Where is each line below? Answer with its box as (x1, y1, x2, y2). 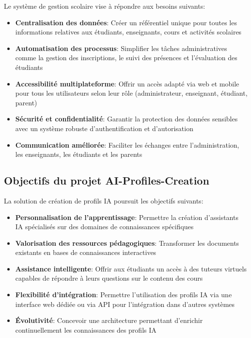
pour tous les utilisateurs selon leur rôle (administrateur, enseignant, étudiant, (15, 88, 248, 98)
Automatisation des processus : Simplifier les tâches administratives (15, 43, 227, 53)
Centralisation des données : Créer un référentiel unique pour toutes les (15, 17, 237, 27)
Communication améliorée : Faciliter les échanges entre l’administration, (15, 139, 239, 150)
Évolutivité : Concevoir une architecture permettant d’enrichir (15, 315, 203, 325)
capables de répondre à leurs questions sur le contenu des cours (15, 273, 203, 283)
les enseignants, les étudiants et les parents (15, 149, 142, 159)
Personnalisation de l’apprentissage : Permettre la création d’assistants (15, 212, 238, 222)
